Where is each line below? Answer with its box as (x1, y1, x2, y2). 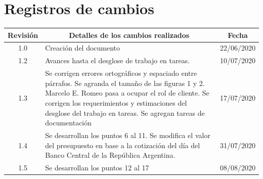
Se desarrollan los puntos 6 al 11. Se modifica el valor (45, 129, 210, 140)
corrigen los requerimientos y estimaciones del (45, 97, 187, 108)
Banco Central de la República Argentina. (45, 150, 176, 160)
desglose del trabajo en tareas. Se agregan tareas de (45, 107, 205, 118)
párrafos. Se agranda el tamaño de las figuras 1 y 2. (45, 77, 205, 88)
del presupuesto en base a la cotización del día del (45, 140, 200, 150)
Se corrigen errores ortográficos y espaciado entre (45, 68, 197, 78)
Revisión (8, 29, 38, 40)
